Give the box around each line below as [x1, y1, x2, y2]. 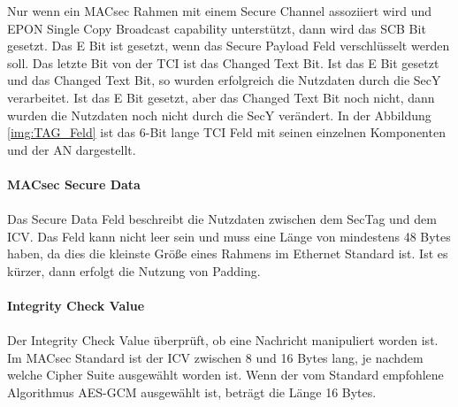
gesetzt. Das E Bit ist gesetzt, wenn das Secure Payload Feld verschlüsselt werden [7, 36, 450, 55]
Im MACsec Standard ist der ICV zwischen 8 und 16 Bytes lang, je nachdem [7, 348, 424, 366]
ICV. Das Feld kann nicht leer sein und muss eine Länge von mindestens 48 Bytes [7, 227, 451, 245]
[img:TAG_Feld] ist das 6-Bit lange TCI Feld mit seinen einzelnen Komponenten [7, 123, 446, 142]
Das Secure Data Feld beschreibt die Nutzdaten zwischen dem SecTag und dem [7, 210, 437, 228]
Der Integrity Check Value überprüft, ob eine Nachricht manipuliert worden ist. [7, 331, 439, 349]
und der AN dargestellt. [7, 140, 136, 158]
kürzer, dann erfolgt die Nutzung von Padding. [7, 261, 261, 280]
